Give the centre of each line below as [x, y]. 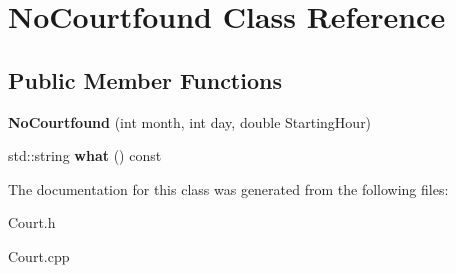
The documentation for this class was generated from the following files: [228, 188]
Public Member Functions [145, 79]
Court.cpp [39, 255]
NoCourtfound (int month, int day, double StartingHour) [190, 121]
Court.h [32, 222]
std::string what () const [85, 155]
